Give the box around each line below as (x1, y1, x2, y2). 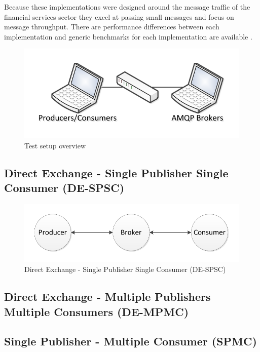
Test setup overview (24, 140, 86, 150)
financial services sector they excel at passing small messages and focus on (4, 11, 234, 22)
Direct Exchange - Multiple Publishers (4, 289, 211, 304)
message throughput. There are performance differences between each (4, 21, 219, 32)
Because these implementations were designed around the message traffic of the (4, 2, 250, 12)
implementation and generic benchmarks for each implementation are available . (4, 31, 252, 42)
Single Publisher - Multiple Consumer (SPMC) (4, 333, 257, 349)
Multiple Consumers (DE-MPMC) (4, 303, 189, 319)
